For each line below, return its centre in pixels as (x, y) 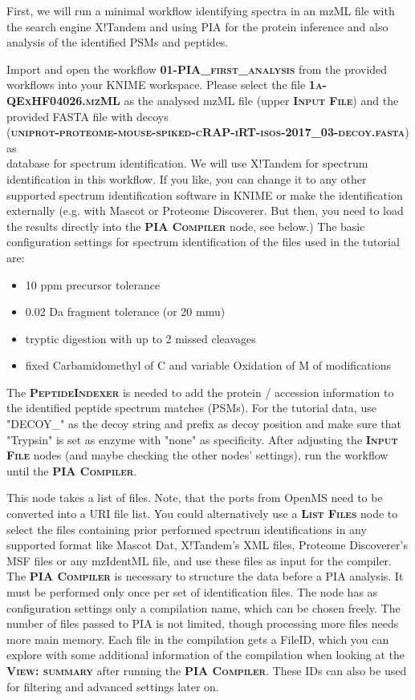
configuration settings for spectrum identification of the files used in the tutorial (203, 242)
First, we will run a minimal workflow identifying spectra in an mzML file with (201, 10)
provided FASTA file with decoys (87, 116)
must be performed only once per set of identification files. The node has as (192, 592)
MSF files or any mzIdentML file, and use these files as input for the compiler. (199, 560)
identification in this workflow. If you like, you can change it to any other (187, 178)
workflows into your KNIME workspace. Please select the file (156, 85)
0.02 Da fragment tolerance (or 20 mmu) (125, 312)
